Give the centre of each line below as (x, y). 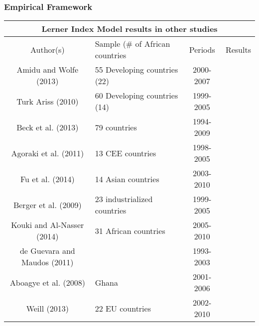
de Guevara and (47, 251)
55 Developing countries (136, 70)
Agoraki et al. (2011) (48, 153)
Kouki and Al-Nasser (48, 225)
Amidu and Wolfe (48, 70)
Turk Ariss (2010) (48, 101)
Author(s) (48, 49)
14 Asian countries (127, 179)
